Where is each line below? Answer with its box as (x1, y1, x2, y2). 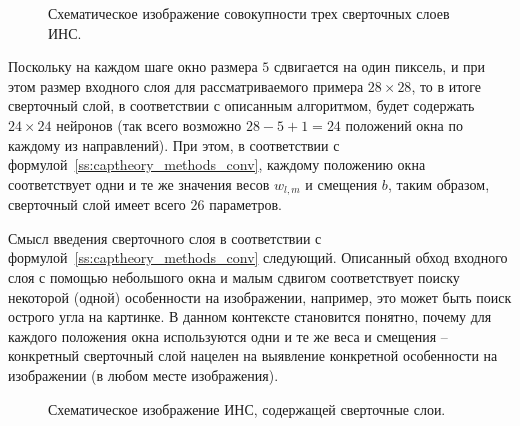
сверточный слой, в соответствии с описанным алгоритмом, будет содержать (8, 95, 475, 116)
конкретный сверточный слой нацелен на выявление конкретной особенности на (8, 345, 498, 366)
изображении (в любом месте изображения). (8, 364, 279, 385)
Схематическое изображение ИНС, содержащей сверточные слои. (48, 398, 446, 419)
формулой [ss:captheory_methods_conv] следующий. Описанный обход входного (8, 247, 508, 268)
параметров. (209, 194, 282, 215)
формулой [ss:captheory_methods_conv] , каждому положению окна (8, 154, 426, 175)
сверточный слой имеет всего (8, 194, 186, 215)
